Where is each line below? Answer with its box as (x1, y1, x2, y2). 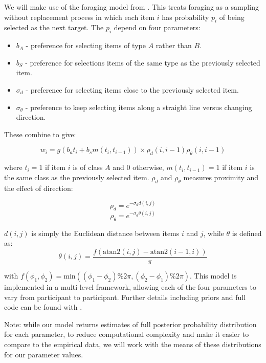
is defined (232, 227, 262, 238)
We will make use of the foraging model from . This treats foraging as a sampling (4, 2, 259, 12)
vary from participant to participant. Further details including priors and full (4, 291, 246, 302)
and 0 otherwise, (113, 162, 164, 173)
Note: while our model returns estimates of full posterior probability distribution (4, 318, 257, 329)
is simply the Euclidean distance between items (31, 227, 180, 238)
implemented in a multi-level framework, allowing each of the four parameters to (4, 281, 256, 292)
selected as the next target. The (4, 22, 104, 33)
